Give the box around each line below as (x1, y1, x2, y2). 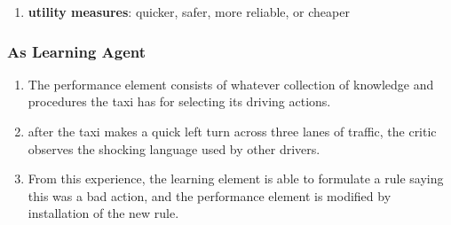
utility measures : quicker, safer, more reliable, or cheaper (28, 3, 350, 20)
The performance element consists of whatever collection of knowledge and (28, 74, 434, 93)
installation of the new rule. (28, 204, 179, 222)
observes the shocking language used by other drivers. (28, 139, 320, 158)
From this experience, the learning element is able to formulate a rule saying (28, 169, 444, 188)
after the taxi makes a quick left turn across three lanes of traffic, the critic (28, 122, 437, 140)
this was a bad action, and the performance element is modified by (28, 186, 392, 205)
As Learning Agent (7, 40, 146, 62)
